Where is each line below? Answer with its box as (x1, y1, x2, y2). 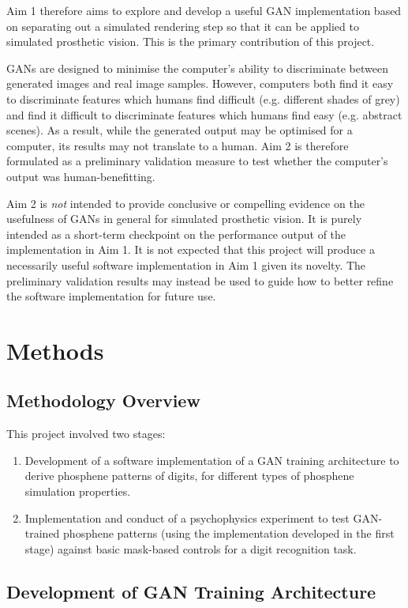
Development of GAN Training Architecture (6, 579, 376, 603)
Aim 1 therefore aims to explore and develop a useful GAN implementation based (6, 2, 402, 18)
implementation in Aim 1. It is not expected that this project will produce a (6, 241, 375, 258)
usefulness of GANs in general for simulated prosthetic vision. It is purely (6, 210, 362, 227)
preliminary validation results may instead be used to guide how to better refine (6, 272, 394, 289)
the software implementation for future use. (6, 288, 216, 304)
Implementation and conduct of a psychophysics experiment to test (24, 509, 350, 526)
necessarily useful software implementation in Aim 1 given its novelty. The (6, 256, 366, 273)
